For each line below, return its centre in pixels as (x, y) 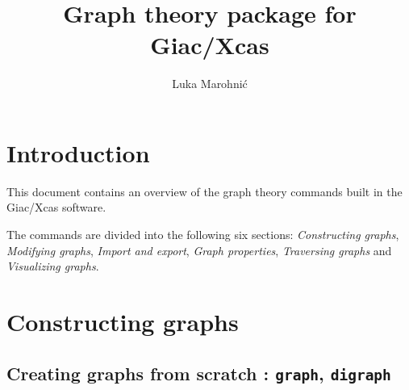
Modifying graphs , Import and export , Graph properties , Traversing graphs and (199, 250)
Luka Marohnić (210, 84)
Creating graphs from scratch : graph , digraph (199, 373)
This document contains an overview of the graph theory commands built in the (204, 191)
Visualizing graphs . (53, 266)
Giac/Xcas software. (56, 207)
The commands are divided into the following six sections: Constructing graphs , (203, 235)
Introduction (78, 152)
